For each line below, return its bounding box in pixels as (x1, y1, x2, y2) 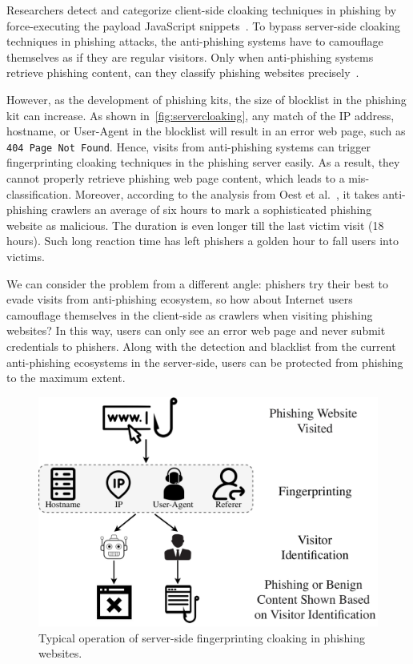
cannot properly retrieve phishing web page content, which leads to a (6, 170, 345, 186)
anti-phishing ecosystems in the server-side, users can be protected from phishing (6, 353, 403, 370)
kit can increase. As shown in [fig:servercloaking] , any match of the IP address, (6, 107, 395, 123)
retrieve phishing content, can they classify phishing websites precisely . (6, 64, 359, 81)
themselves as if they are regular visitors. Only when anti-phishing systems (6, 48, 374, 65)
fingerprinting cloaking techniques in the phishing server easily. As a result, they (6, 154, 400, 171)
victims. (6, 247, 45, 264)
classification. (6, 185, 72, 202)
